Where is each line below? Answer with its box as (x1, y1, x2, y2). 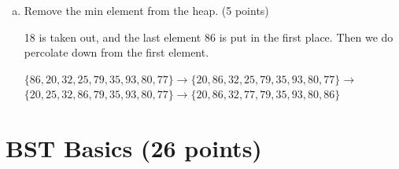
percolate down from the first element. (24, 44, 209, 61)
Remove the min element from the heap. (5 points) (24, 2, 269, 18)
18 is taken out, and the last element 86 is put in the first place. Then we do (24, 28, 393, 45)
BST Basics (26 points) (6, 132, 262, 164)
